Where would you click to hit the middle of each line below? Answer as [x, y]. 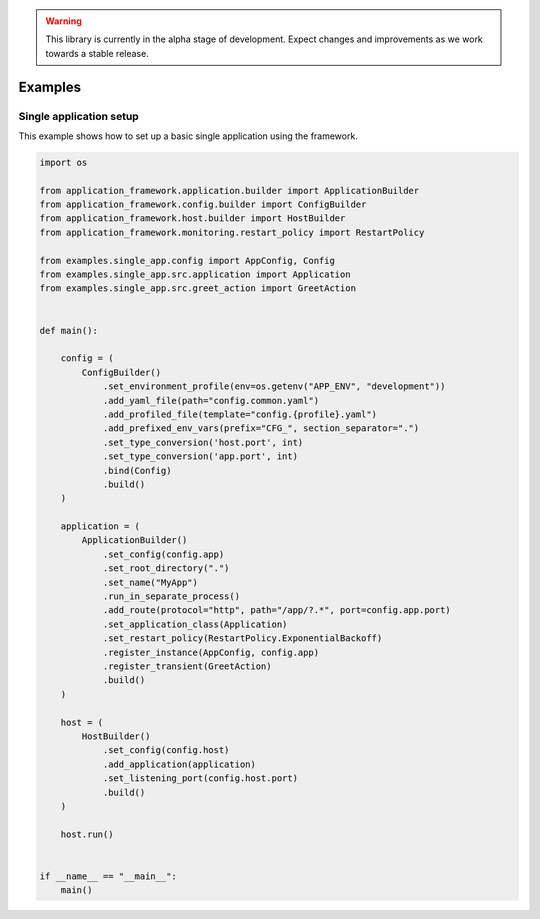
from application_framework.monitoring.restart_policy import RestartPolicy [232, 232]
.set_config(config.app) [163, 554]
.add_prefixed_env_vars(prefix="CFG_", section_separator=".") [261, 428]
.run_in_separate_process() [171, 596]
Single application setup [78, 116]
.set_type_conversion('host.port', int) [203, 442]
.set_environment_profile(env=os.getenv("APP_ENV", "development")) [274, 386]
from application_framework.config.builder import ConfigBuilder [203, 204]
